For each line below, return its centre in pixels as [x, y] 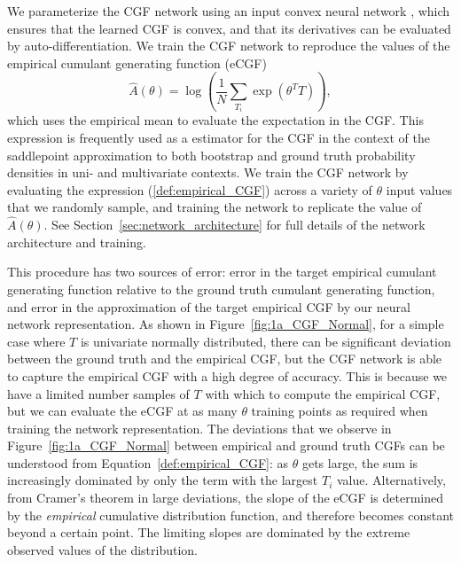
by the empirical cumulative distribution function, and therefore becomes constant [231, 515]
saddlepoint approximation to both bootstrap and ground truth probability [211, 155]
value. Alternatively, [391, 480]
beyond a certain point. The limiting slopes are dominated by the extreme [209, 532]
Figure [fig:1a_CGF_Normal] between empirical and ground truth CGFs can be [226, 445]
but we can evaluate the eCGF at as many [122, 411]
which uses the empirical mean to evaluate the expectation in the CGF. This [215, 120]
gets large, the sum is [360, 462]
